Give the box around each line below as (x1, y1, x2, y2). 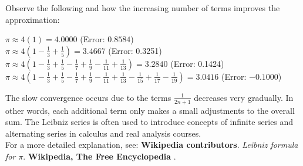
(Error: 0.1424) (170, 57, 224, 69)
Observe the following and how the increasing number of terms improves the (5, 2, 280, 13)
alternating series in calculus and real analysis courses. (5, 127, 201, 139)
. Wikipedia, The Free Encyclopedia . (23, 150, 176, 162)
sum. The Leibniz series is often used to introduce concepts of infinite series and (5, 116, 294, 128)
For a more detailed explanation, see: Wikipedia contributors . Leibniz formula (5, 138, 298, 151)
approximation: (5, 13, 60, 25)
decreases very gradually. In (194, 91, 294, 103)
